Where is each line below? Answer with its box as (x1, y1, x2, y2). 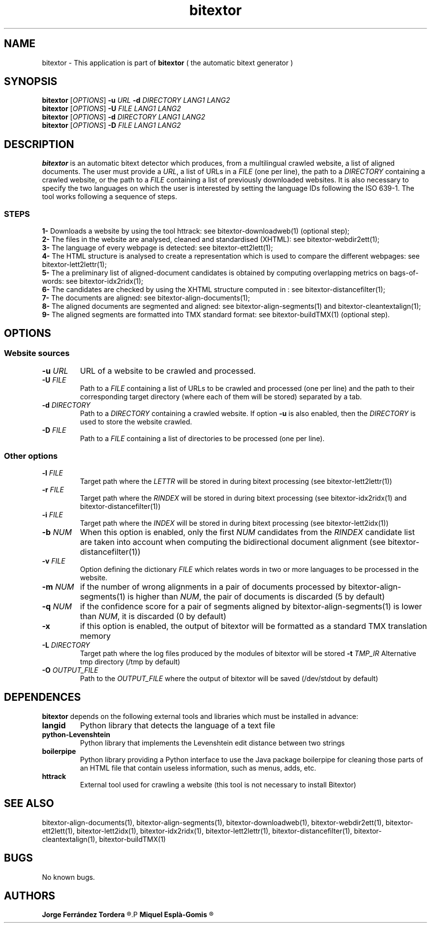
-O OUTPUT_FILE (42, 666, 98, 674)
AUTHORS (4, 889, 56, 902)
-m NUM (42, 582, 74, 592)
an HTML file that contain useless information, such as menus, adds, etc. (80, 763, 316, 772)
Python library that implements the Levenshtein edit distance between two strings (80, 738, 345, 747)
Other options (4, 450, 58, 461)
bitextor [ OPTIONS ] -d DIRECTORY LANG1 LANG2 (42, 113, 206, 121)
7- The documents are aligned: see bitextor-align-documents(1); (42, 294, 250, 302)
